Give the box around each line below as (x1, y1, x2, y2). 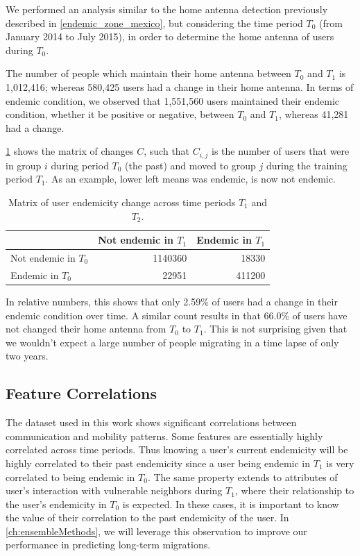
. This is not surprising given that (203, 321, 348, 336)
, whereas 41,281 (278, 107, 349, 121)
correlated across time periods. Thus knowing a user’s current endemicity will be (6, 442, 348, 457)
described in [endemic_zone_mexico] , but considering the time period (6, 15, 303, 30)
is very (326, 455, 354, 470)
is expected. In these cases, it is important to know (122, 496, 339, 511)
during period (51, 158, 109, 172)
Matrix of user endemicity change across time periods (8, 194, 236, 209)
